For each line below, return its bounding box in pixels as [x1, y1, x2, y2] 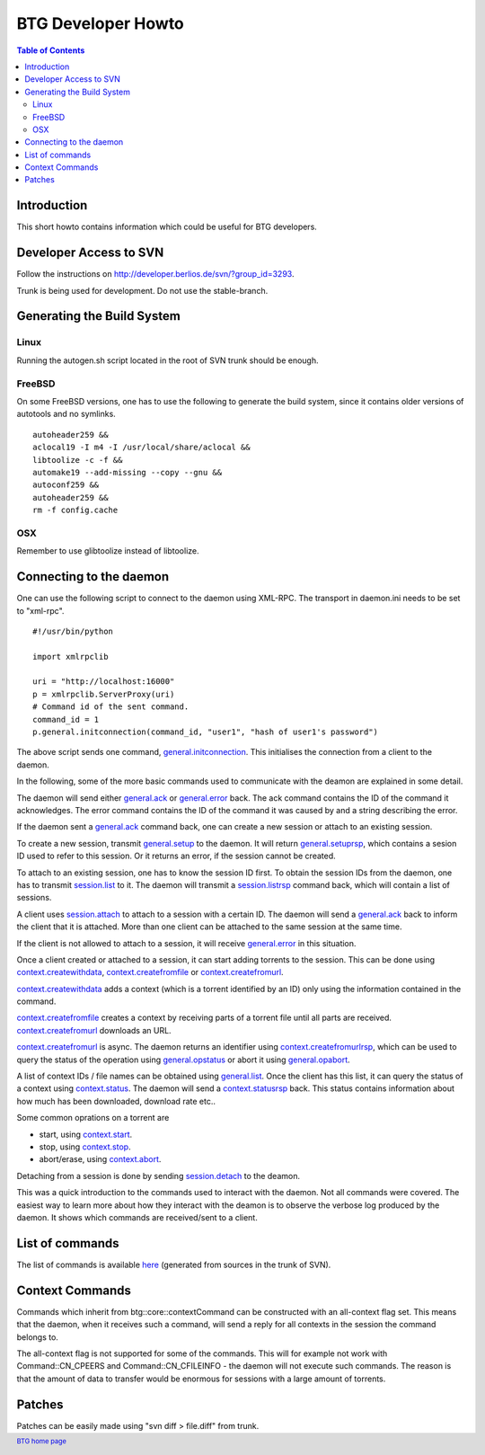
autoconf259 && [32, 480, 100, 490]
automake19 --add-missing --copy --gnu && [32, 467, 223, 477]
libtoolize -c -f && [32, 455, 123, 465]
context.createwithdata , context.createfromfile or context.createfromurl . [16, 967, 284, 978]
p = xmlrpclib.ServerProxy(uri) [32, 688, 175, 699]
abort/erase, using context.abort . [39, 1154, 162, 1165]
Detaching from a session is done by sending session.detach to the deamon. [16, 1170, 301, 1181]
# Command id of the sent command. [32, 702, 190, 712]
